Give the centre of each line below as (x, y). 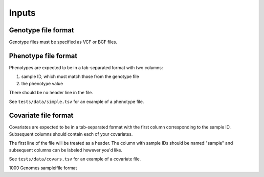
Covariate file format (41, 115)
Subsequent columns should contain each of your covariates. (71, 134)
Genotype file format (42, 30)
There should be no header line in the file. (51, 93)
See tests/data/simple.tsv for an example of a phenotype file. (77, 101)
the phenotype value (42, 83)
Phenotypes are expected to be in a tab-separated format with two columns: (86, 67)
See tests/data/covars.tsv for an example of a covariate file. (75, 159)
